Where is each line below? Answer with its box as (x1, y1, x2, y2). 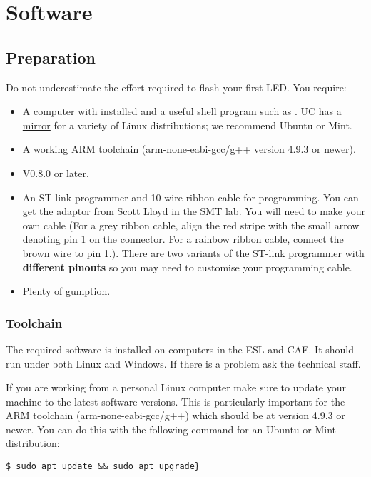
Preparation (6, 46, 96, 68)
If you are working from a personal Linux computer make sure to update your (6, 380, 347, 395)
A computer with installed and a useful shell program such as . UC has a (22, 104, 342, 119)
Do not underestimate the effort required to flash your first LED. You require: (6, 79, 347, 94)
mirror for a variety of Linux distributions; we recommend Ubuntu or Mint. (22, 117, 352, 132)
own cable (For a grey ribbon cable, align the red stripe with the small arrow (22, 217, 360, 232)
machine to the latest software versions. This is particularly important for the (6, 393, 345, 408)
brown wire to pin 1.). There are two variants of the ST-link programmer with (22, 245, 365, 260)
